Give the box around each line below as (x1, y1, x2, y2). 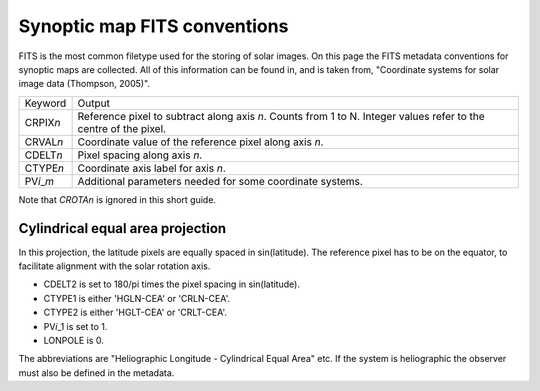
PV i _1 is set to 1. (43, 320, 108, 332)
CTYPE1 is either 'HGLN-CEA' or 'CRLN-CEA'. (43, 292, 231, 304)
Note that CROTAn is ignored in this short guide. (18, 193, 217, 205)
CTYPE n (24, 161, 65, 175)
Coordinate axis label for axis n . (77, 161, 227, 175)
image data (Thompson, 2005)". (18, 78, 150, 90)
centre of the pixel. (77, 121, 167, 135)
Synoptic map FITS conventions (18, 15, 289, 37)
